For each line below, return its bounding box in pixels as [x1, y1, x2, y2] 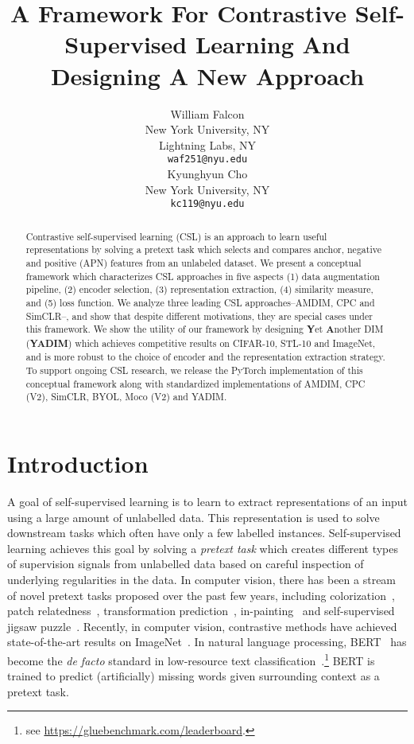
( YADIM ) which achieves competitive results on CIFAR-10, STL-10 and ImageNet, [25, 336, 376, 350]
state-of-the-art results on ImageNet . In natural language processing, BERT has [7, 633, 407, 650]
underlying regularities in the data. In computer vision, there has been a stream [7, 571, 397, 588]
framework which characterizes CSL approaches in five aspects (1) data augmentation [25, 269, 380, 282]
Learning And [195, 28, 350, 60]
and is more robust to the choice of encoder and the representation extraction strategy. [25, 350, 385, 364]
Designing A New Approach [50, 59, 365, 92]
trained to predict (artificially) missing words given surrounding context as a [7, 668, 380, 684]
